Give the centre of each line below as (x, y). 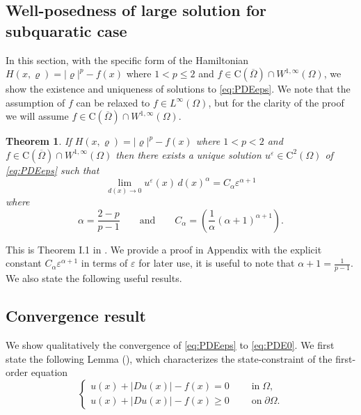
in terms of (104, 263)
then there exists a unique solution (188, 154)
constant (24, 263)
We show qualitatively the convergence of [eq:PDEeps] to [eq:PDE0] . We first (170, 345)
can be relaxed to (113, 102)
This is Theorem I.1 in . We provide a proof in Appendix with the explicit (164, 249)
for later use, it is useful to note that (217, 263)
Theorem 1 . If (39, 141)
